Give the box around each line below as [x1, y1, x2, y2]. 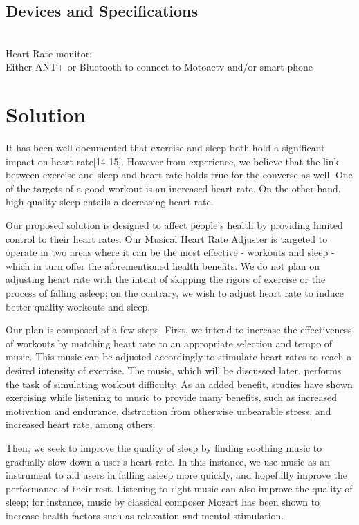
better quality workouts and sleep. [6, 299, 151, 313]
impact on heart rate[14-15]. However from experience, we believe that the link [6, 154, 339, 168]
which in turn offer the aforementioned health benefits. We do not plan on [6, 258, 320, 273]
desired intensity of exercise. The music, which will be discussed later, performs [6, 363, 342, 378]
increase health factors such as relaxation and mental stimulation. [6, 508, 284, 522]
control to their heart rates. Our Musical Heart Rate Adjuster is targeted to [6, 231, 328, 246]
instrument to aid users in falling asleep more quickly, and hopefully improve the [6, 468, 348, 482]
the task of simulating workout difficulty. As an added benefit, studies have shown [6, 376, 353, 391]
